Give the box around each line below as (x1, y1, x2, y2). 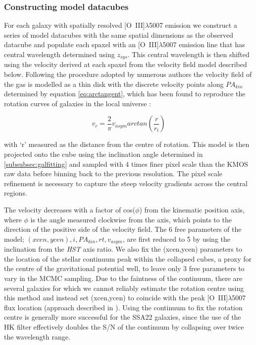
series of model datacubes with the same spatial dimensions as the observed (4, 29, 234, 40)
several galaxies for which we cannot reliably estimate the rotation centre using (4, 282, 244, 293)
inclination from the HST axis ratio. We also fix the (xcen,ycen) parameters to (4, 244, 242, 254)
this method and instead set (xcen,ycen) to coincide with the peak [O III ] (4, 292, 228, 303)
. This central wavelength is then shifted (127, 49, 250, 59)
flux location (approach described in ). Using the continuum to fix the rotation (4, 302, 243, 312)
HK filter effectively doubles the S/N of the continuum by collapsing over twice (4, 321, 244, 332)
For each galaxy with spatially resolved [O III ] (4, 20, 145, 30)
